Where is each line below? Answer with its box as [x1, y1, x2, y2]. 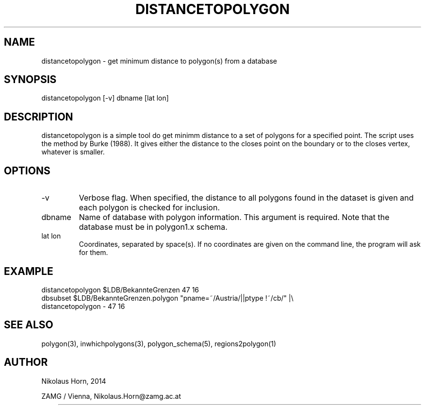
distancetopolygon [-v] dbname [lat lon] [41, 94, 169, 102]
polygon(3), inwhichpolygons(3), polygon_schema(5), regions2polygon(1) [41, 339, 277, 348]
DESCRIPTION [4, 110, 73, 123]
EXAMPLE [4, 265, 53, 277]
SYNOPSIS [4, 73, 57, 86]
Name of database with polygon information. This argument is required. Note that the [79, 212, 390, 222]
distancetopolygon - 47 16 [41, 302, 125, 310]
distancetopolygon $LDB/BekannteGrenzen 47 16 [41, 285, 199, 294]
